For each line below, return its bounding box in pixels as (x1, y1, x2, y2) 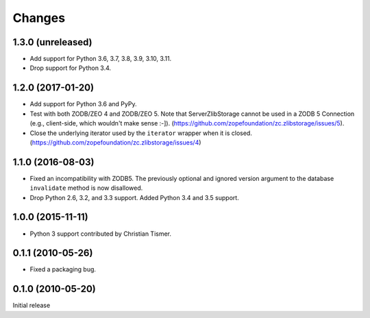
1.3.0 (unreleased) (12, 36, 92, 48)
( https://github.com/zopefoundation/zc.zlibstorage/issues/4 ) (29, 138, 201, 147)
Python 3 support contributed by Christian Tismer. (29, 230, 171, 238)
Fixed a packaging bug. (29, 265, 96, 273)
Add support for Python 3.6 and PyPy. (29, 100, 137, 108)
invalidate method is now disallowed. (29, 184, 143, 192)
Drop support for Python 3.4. (29, 64, 112, 72)
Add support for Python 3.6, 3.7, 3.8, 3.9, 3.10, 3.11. (29, 55, 172, 63)
